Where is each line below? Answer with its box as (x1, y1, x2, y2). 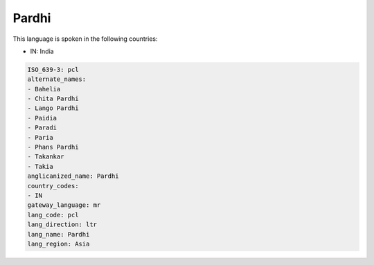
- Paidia (27, 114, 57, 122)
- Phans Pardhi (27, 143, 79, 152)
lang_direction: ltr (27, 221, 97, 228)
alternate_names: (27, 75, 87, 83)
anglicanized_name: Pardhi (27, 172, 119, 180)
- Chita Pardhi (27, 95, 79, 103)
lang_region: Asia (27, 239, 90, 248)
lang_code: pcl (27, 211, 79, 219)
